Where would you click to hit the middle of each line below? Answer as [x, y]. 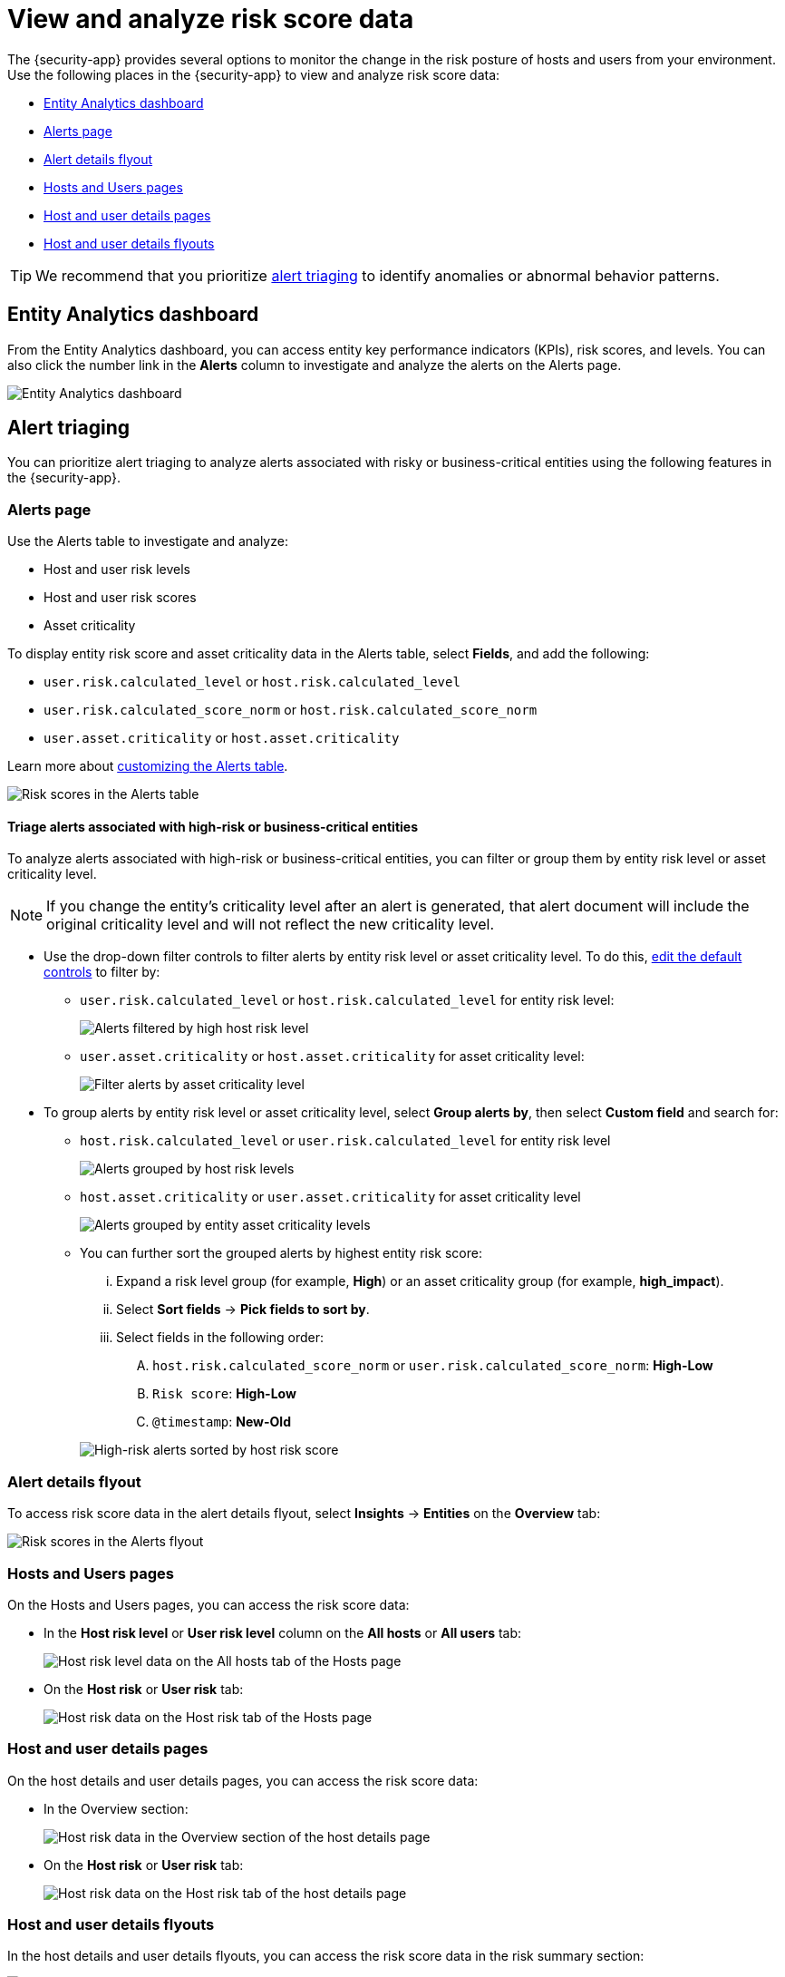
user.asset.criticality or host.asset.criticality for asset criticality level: [332, 1057]
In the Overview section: [116, 1808]
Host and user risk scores [120, 598]
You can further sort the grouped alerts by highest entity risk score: [281, 1253]
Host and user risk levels [117, 570]
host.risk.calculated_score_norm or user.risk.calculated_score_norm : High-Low [433, 1366]
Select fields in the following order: [220, 1338]
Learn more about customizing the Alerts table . [148, 766]
